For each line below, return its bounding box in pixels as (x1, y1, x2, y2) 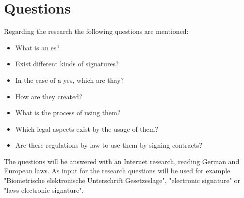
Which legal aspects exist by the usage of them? (15, 123, 159, 134)
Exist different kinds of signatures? (15, 59, 119, 69)
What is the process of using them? (15, 107, 121, 118)
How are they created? (15, 91, 82, 101)
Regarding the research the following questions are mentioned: (4, 26, 189, 36)
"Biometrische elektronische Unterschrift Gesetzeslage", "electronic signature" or (4, 175, 241, 185)
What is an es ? (15, 42, 60, 52)
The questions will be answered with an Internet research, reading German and (4, 156, 240, 166)
